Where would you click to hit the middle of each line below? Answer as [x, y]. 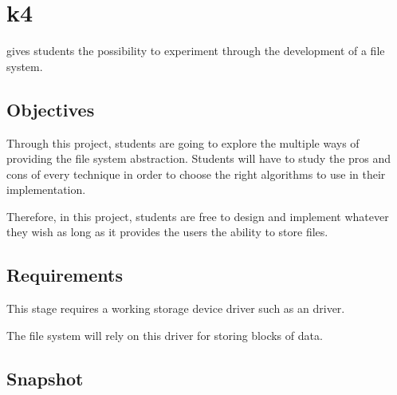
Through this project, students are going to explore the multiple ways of [183, 142]
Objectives [51, 109]
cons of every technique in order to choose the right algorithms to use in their [196, 174]
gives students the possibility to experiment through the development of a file [196, 51]
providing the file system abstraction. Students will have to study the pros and [199, 158]
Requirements [65, 275]
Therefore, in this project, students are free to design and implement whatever [198, 216]
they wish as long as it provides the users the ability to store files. [167, 232]
